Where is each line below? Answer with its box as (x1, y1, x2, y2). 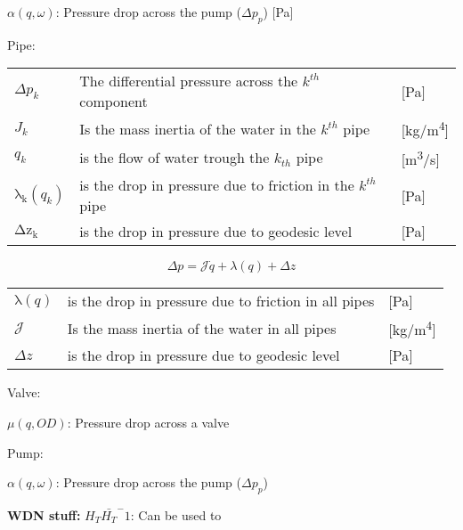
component (79, 91, 148, 112)
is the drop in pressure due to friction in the (79, 175, 354, 196)
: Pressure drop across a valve (67, 412, 230, 431)
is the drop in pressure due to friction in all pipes (67, 290, 375, 312)
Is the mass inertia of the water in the (79, 118, 316, 140)
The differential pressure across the (79, 70, 298, 92)
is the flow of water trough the (79, 147, 270, 168)
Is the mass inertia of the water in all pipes (67, 317, 337, 338)
